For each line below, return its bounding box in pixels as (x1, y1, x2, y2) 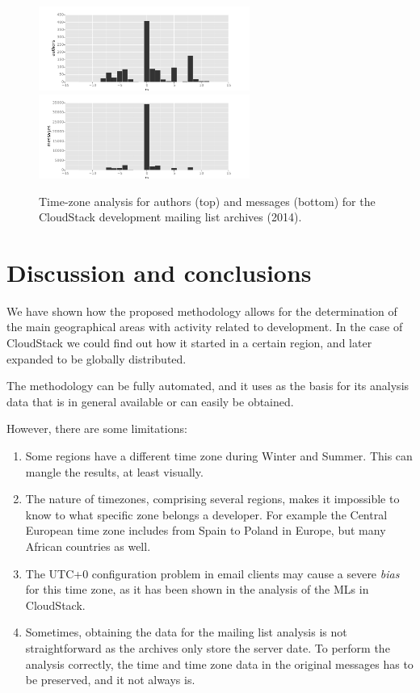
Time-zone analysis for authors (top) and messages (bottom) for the (39, 192, 376, 209)
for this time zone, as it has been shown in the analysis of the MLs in (25, 581, 369, 598)
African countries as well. (25, 537, 151, 554)
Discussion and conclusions (6, 255, 312, 288)
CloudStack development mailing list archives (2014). (39, 208, 302, 225)
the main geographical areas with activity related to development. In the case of (6, 318, 403, 335)
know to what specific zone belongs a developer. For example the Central (25, 506, 388, 523)
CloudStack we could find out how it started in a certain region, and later (6, 334, 372, 351)
